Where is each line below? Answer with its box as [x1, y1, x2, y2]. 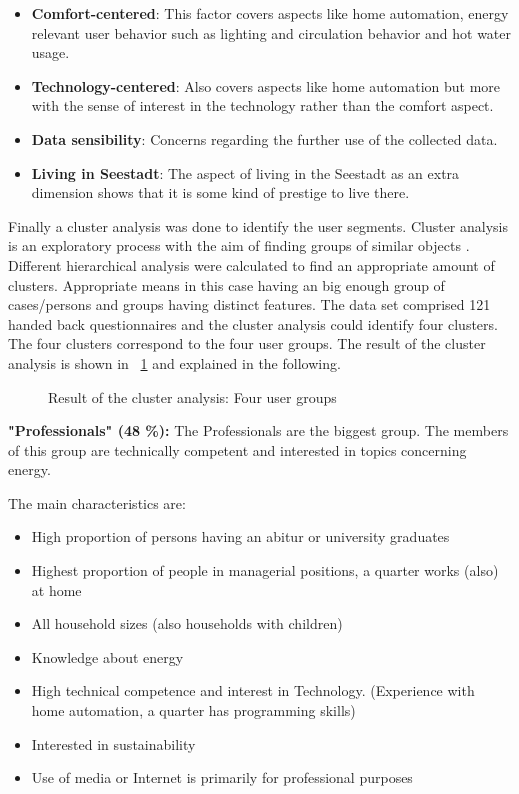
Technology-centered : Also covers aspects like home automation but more [31, 75, 501, 96]
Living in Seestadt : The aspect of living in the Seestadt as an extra [31, 162, 460, 183]
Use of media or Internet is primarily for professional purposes [31, 767, 413, 788]
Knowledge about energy [31, 646, 184, 667]
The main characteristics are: [8, 492, 186, 513]
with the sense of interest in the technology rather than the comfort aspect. [31, 95, 494, 116]
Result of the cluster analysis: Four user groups [48, 386, 337, 407]
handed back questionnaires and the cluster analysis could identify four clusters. [8, 313, 498, 334]
